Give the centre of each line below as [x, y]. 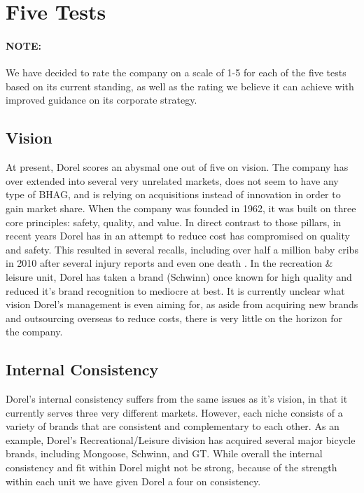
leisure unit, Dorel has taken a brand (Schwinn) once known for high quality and [179, 276]
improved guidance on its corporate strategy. [101, 100]
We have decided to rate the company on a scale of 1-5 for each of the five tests [176, 72]
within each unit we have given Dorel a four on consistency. [133, 481]
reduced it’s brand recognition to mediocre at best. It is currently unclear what [175, 290]
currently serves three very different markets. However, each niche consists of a [174, 412]
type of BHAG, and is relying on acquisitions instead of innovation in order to [173, 194]
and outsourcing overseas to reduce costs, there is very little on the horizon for [174, 318]
